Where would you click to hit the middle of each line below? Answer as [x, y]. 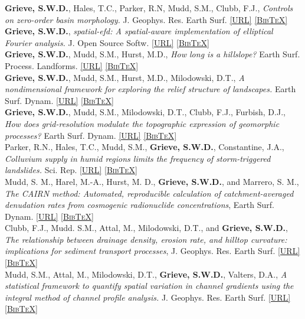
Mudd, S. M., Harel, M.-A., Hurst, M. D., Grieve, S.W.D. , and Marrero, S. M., [152, 181]
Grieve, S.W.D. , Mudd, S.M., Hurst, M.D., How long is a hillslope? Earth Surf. [152, 54]
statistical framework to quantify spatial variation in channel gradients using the [149, 286]
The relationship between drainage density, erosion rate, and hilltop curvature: [146, 239]
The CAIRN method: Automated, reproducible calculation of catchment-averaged [149, 193]
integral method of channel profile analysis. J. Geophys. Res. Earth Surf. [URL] [148, 297]
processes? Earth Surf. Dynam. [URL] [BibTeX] [91, 135]
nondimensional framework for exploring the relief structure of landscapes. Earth [150, 89]
